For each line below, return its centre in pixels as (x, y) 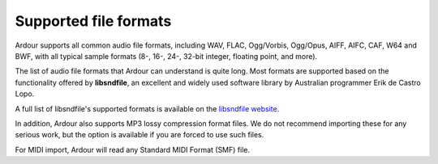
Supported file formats (93, 21)
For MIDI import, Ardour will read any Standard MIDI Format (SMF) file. (133, 149)
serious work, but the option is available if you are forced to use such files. (140, 135)
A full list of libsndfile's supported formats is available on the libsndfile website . (147, 108)
